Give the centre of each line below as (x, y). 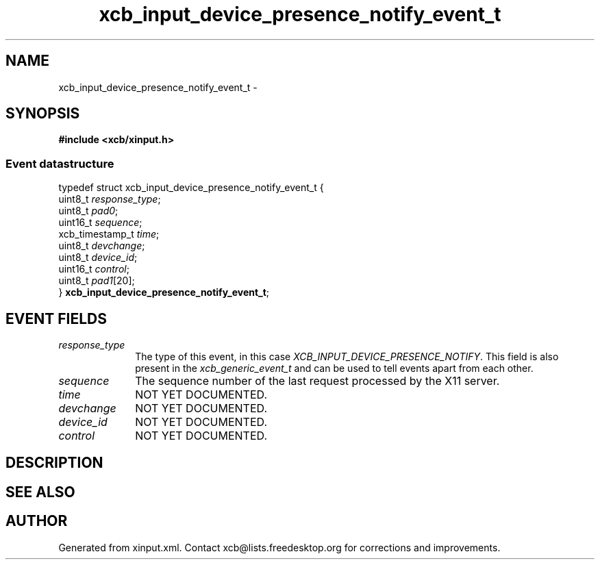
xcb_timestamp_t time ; (109, 234)
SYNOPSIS (43, 114)
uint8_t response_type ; (110, 199)
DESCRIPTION (54, 463)
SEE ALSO (40, 492)
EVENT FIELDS (56, 318)
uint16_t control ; (94, 269)
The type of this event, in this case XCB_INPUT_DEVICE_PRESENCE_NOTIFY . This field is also (347, 357)
